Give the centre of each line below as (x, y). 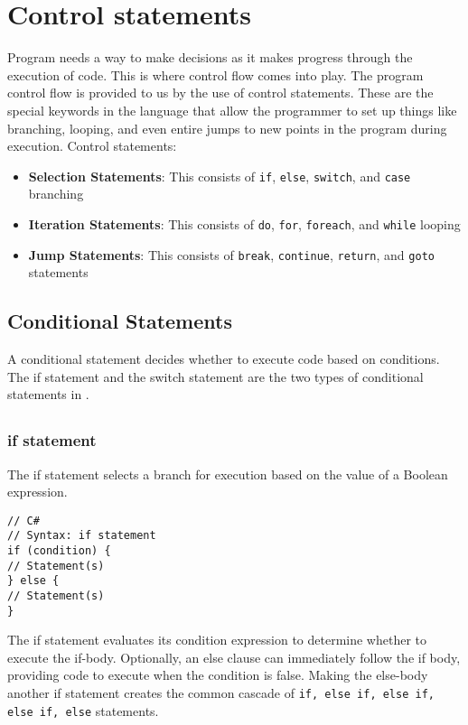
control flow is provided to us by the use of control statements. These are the (220, 93)
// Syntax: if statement (82, 536)
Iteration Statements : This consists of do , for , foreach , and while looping (244, 223)
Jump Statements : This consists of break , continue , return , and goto (231, 254)
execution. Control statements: (92, 146)
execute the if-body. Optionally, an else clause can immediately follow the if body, (234, 657)
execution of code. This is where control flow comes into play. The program (215, 74)
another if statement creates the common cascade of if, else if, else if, (221, 693)
